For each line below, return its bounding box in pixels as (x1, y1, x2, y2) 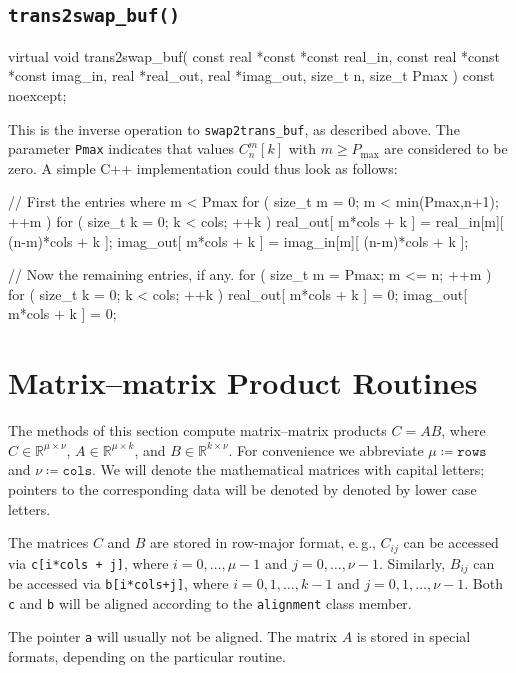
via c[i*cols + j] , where (8, 552, 169, 573)
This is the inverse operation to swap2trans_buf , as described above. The (8, 118, 460, 139)
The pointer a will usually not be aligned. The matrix (8, 626, 337, 647)
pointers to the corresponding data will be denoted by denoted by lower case (8, 478, 477, 499)
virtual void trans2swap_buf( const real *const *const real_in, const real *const (8, 45, 500, 66)
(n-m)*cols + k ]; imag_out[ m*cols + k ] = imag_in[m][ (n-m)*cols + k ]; (8, 230, 469, 251)
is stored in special (356, 626, 471, 647)
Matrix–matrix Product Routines (8, 362, 478, 403)
